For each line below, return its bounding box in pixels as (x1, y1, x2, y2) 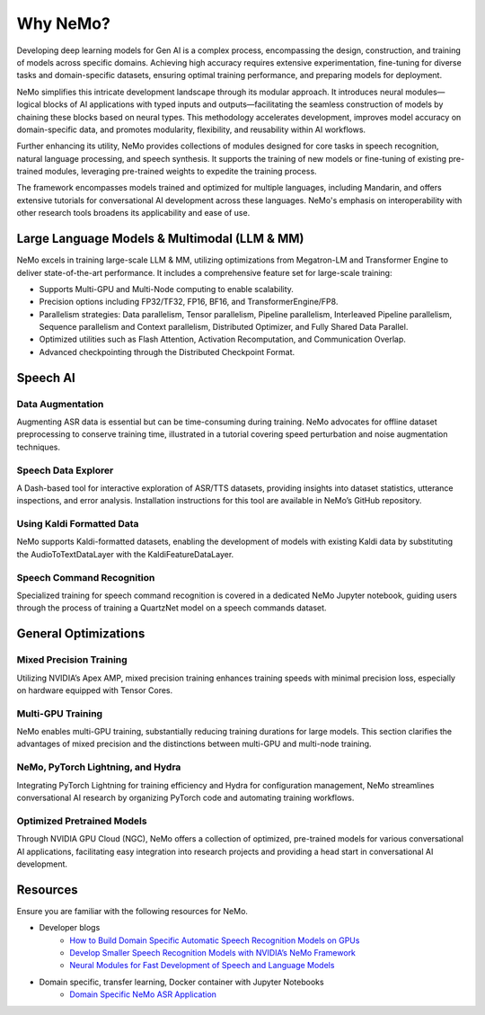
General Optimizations (16, 626, 145, 642)
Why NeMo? (16, 13, 111, 33)
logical (16, 99, 42, 110)
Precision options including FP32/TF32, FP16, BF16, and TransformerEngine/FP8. (39, 297, 339, 307)
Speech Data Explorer (16, 464, 114, 476)
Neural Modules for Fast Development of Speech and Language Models (69, 960, 335, 971)
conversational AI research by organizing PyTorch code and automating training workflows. (16, 792, 355, 804)
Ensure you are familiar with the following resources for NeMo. (16, 905, 249, 916)
